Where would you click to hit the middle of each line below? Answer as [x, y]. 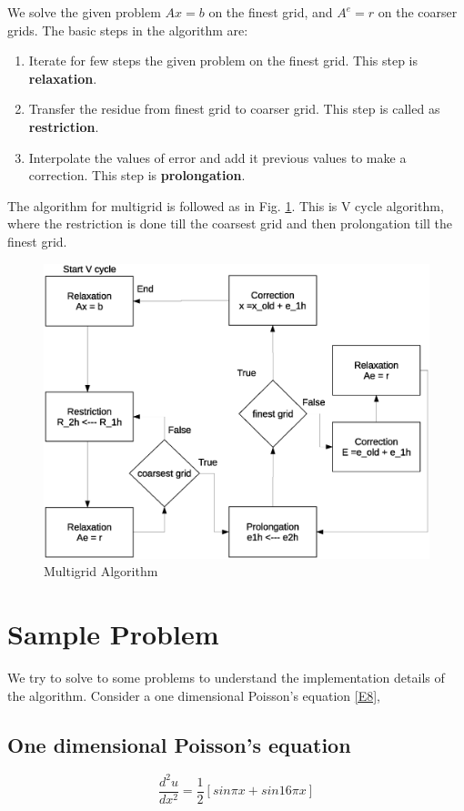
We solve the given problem [84, 12]
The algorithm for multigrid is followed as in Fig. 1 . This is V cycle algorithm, [226, 205]
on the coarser [418, 12]
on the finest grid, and [271, 12]
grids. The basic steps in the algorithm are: [128, 30]
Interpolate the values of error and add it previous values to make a [217, 157]
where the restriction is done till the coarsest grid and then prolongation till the [230, 223]
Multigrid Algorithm [101, 571]
